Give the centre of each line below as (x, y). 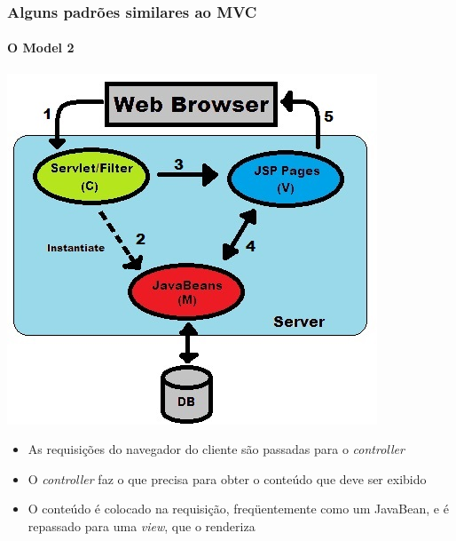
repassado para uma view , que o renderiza (142, 526)
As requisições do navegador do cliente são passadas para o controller (216, 449)
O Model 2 (41, 48)
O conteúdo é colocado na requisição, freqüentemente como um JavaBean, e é (238, 509)
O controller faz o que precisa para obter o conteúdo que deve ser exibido (227, 478)
